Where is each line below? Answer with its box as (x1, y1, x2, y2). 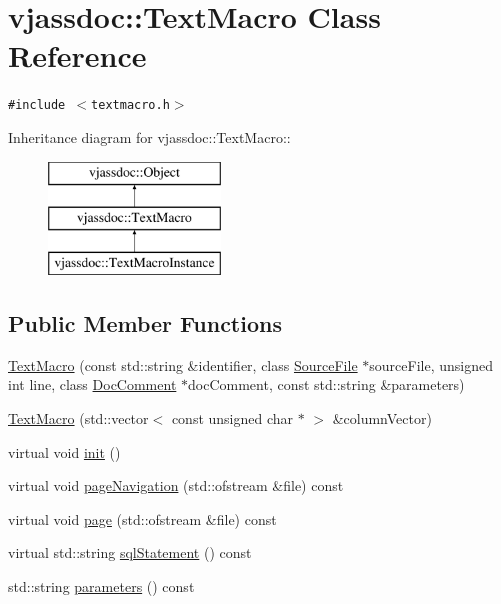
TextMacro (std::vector (8, 407, 149, 428)
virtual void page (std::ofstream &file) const (8, 508, 277, 529)
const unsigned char (171, 407, 294, 428)
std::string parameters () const (8, 575, 195, 596)
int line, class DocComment (8, 374, 177, 395)
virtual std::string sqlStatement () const (8, 542, 252, 563)
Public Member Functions (8, 307, 282, 338)
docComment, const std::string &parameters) (188, 374, 465, 395)
